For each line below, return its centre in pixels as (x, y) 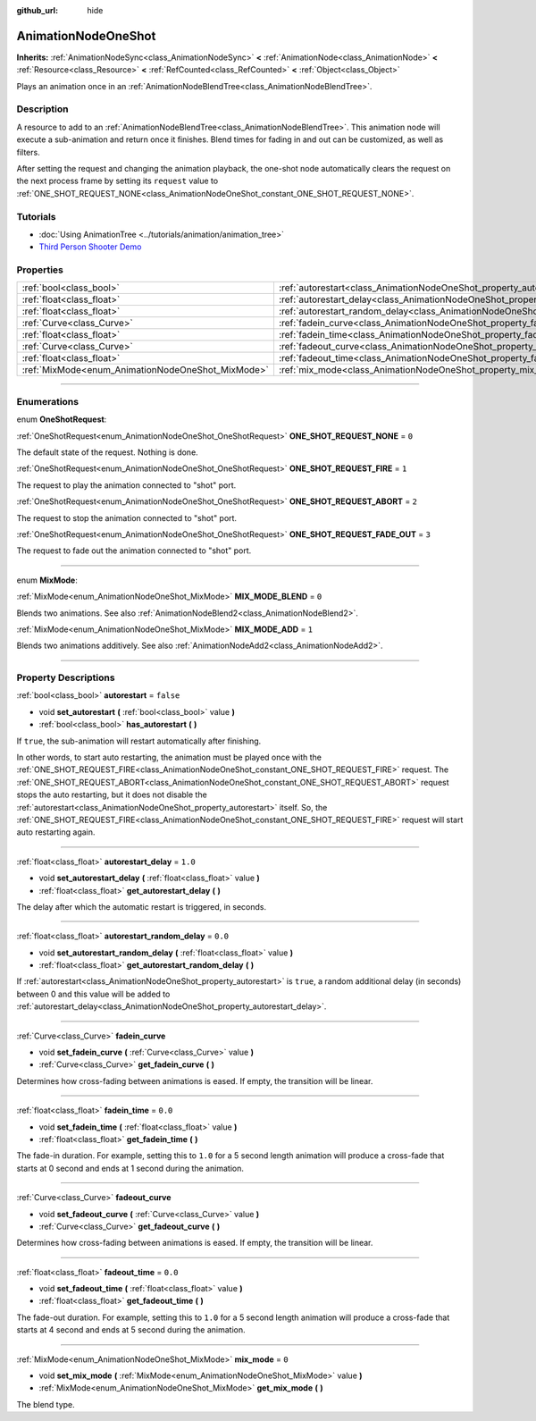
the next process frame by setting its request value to (117, 181)
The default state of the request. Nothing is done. (107, 452)
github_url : (37, 10)
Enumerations (48, 401)
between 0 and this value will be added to (93, 994)
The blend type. (46, 1404)
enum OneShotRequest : (62, 419)
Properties (40, 270)
